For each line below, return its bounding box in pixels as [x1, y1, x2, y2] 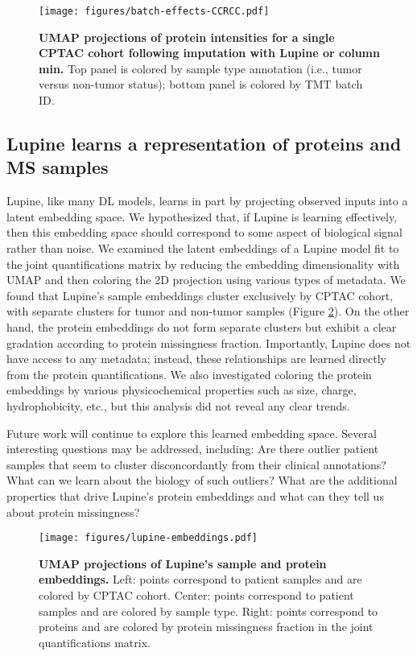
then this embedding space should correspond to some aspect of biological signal [6, 224, 403, 241]
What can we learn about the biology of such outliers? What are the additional [6, 472, 398, 489]
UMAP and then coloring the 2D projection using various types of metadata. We [6, 271, 406, 288]
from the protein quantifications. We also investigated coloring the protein [6, 365, 372, 382]
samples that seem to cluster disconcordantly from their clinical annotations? [6, 456, 386, 472]
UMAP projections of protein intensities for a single [39, 28, 335, 45]
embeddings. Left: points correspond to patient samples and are [39, 571, 362, 588]
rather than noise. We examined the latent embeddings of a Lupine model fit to [6, 240, 399, 256]
